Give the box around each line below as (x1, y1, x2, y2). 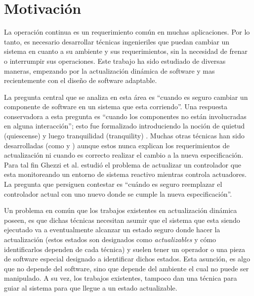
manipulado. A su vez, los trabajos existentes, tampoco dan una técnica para (4, 273, 237, 283)
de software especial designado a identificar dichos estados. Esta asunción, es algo (4, 254, 250, 264)
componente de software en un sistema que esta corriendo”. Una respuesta (4, 101, 228, 112)
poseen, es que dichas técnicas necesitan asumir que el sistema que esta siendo (4, 214, 240, 225)
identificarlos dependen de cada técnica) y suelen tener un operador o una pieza (4, 244, 245, 254)
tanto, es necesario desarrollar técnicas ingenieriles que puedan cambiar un (4, 36, 229, 46)
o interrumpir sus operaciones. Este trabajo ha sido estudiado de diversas (4, 55, 226, 66)
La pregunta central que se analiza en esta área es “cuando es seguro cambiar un (4, 91, 248, 102)
